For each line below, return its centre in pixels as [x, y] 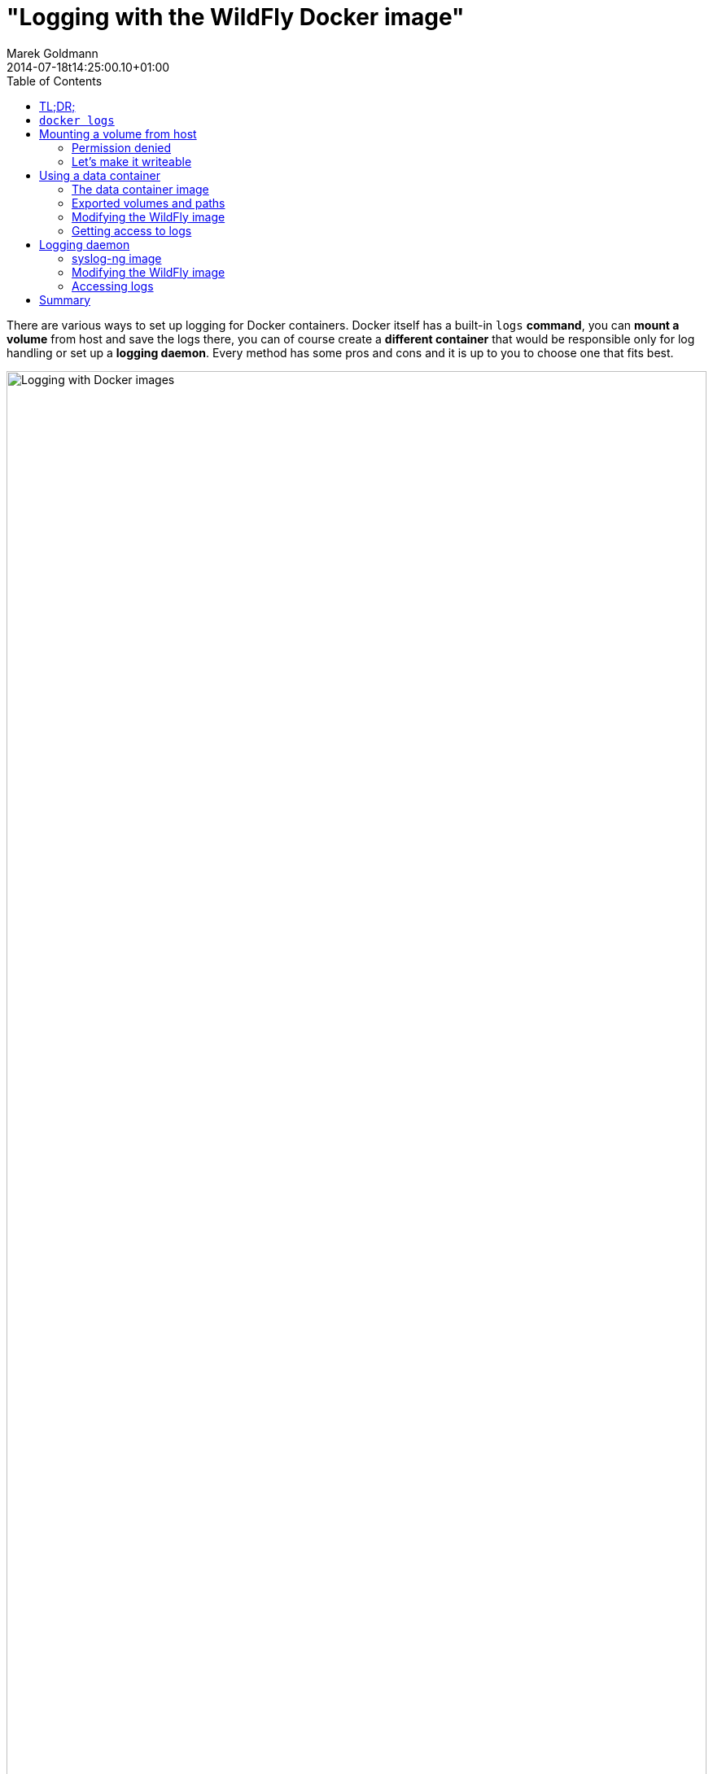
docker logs [77, 120]
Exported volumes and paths [149, 203]
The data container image [140, 189]
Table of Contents [55, 81]
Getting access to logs [132, 230]
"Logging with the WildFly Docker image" [236, 17]
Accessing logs [113, 286]
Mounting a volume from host [118, 133]
